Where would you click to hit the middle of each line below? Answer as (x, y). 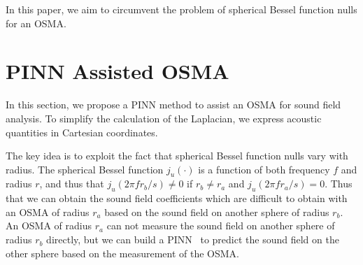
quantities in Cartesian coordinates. (82, 132)
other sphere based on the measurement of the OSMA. (122, 253)
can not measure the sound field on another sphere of (221, 225)
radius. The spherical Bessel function (85, 169)
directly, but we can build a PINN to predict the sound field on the (193, 239)
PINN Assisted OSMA (118, 71)
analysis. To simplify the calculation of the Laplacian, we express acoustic (164, 118)
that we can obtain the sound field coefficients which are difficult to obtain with (177, 198)
